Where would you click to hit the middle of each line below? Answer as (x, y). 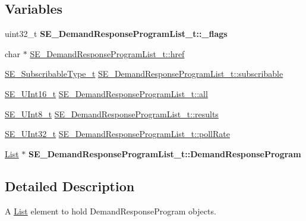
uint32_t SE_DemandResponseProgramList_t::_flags (116, 34)
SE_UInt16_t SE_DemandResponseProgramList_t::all (106, 93)
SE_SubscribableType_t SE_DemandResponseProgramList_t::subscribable (144, 74)
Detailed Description (70, 186)
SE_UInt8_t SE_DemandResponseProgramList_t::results (112, 113)
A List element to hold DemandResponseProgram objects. (111, 211)
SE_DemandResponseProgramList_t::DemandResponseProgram (165, 153)
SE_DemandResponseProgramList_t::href (107, 53)
